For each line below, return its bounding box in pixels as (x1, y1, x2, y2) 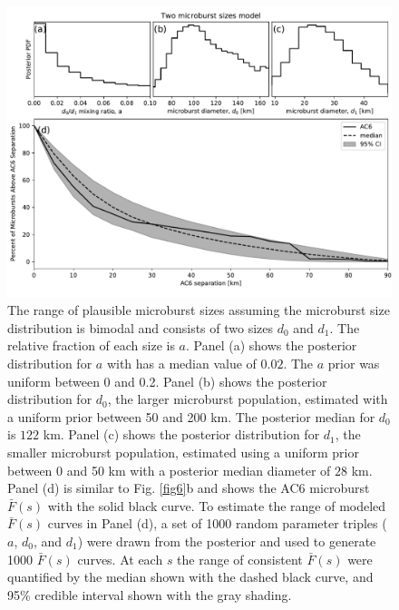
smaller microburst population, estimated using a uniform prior (7, 443, 359, 461)
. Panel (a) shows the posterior (186, 336, 357, 355)
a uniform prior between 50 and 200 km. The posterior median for (7, 407, 375, 426)
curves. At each (77, 549, 163, 568)
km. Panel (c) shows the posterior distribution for (43, 425, 320, 444)
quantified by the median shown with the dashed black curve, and (7, 567, 374, 586)
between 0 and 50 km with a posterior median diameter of (7, 460, 331, 479)
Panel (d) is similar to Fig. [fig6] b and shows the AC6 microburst (7, 478, 370, 497)
